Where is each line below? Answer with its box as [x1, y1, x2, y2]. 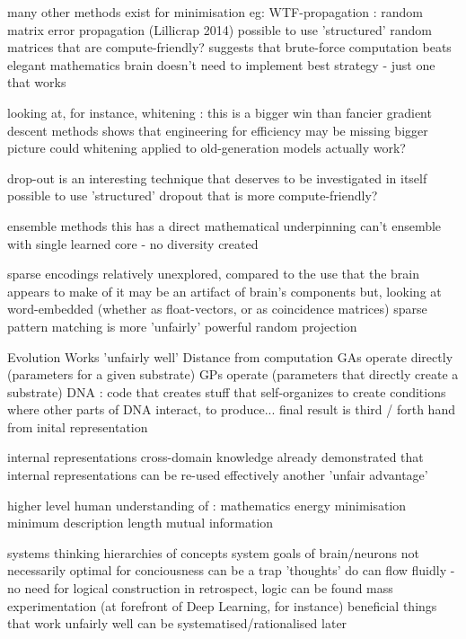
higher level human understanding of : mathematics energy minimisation [7, 495, 407, 514]
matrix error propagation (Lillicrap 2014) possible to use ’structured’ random [7, 20, 433, 39]
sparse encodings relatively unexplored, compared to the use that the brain [7, 264, 420, 283]
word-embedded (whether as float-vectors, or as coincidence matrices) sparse [7, 299, 427, 318]
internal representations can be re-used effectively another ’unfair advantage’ [7, 466, 428, 484]
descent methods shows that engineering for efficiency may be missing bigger [7, 120, 428, 139]
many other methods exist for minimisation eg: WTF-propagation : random [7, 3, 423, 21]
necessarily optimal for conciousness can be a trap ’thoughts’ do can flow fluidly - [7, 561, 455, 580]
